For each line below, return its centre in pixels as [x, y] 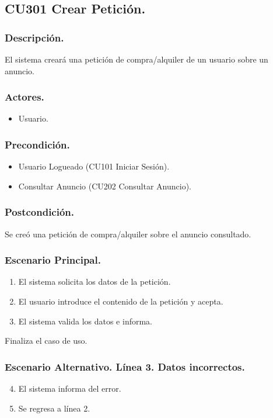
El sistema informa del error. [70, 388]
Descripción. [34, 37]
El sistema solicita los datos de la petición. [94, 281]
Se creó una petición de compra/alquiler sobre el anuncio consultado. [128, 234]
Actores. [24, 97]
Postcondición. [40, 212]
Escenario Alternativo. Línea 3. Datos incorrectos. [125, 366]
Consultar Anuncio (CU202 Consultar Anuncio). [105, 186]
